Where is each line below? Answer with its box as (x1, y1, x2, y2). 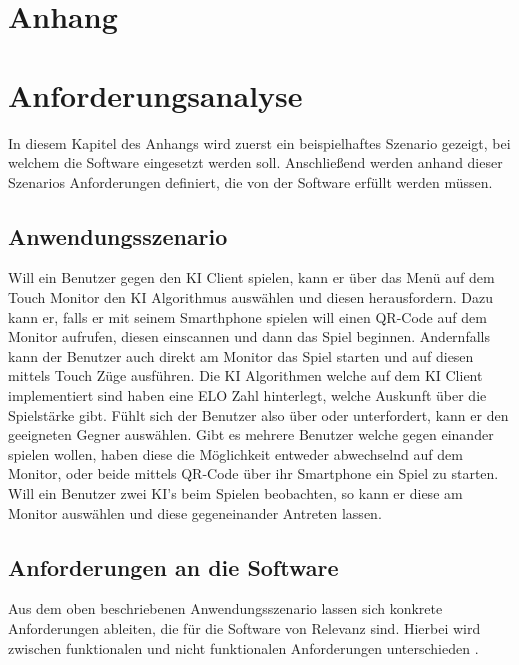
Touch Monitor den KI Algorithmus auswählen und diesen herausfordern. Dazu (8, 287, 493, 308)
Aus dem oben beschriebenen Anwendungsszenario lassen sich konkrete (8, 598, 443, 619)
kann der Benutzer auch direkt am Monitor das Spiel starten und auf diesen (8, 345, 474, 366)
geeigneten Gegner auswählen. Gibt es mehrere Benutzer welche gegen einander (8, 424, 494, 445)
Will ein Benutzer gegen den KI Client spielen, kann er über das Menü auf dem (8, 267, 495, 288)
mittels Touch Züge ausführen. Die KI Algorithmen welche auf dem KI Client (8, 365, 483, 386)
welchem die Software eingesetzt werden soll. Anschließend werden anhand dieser (8, 152, 503, 173)
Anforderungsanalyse (8, 74, 303, 115)
